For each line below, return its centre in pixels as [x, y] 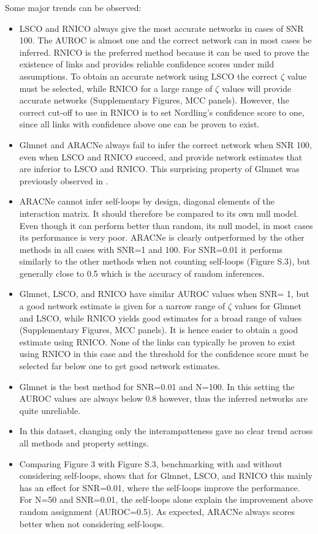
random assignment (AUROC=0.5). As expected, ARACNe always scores [157, 511]
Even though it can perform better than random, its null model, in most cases [166, 225]
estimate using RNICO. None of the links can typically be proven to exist [157, 341]
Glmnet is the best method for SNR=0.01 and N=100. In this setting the [157, 386]
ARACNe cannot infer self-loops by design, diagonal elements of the [147, 201]
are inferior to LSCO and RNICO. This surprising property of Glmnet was [159, 169]
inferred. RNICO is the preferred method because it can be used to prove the [164, 52]
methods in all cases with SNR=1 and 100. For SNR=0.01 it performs [151, 249]
